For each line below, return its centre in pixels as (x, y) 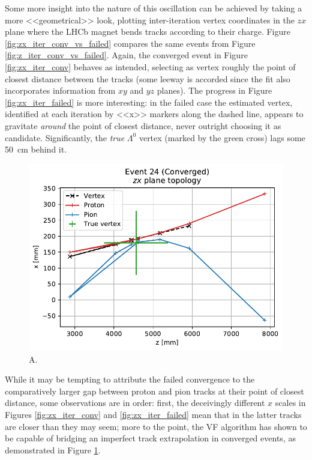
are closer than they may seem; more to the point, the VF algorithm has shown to (156, 426)
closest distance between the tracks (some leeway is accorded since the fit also (148, 78)
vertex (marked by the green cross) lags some (222, 137)
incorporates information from (60, 90)
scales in (290, 403)
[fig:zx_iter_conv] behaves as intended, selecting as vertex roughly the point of (150, 66)
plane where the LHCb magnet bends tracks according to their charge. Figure (148, 32)
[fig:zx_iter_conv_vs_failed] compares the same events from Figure (130, 43)
